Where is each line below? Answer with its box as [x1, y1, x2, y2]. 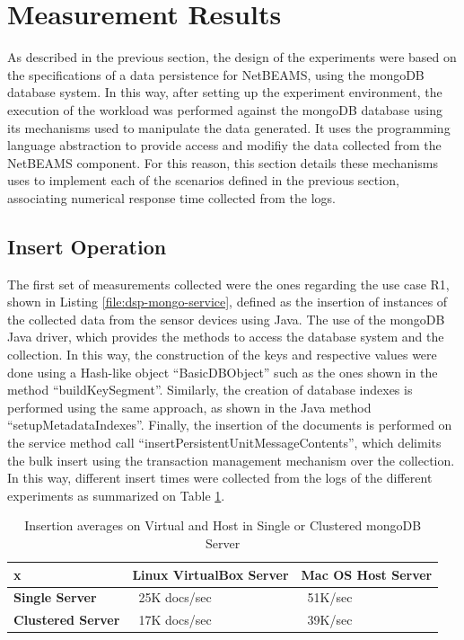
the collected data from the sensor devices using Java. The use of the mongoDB [7, 309, 445, 328]
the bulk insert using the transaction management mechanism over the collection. [7, 450, 455, 469]
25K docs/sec [138, 588, 212, 607]
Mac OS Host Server [301, 564, 433, 583]
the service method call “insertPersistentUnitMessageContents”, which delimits [7, 433, 442, 452]
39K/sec [307, 610, 353, 629]
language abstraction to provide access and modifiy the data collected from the [7, 136, 442, 155]
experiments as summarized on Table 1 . [7, 485, 225, 504]
